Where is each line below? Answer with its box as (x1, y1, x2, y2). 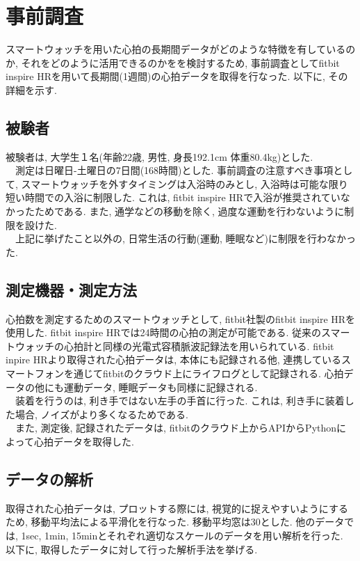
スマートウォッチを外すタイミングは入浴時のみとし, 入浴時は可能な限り (21, 176, 348, 191)
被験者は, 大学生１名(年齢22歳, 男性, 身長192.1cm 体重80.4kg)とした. (6, 149, 313, 164)
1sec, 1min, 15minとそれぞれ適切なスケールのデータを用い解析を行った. (21, 528, 343, 542)
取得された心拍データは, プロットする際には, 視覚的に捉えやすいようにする (6, 500, 348, 515)
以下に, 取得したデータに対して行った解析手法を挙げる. (6, 542, 258, 556)
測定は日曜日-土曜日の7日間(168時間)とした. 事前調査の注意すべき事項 (15, 163, 334, 177)
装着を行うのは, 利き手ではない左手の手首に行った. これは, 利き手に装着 (15, 393, 345, 408)
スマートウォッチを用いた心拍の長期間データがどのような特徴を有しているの (6, 42, 356, 56)
